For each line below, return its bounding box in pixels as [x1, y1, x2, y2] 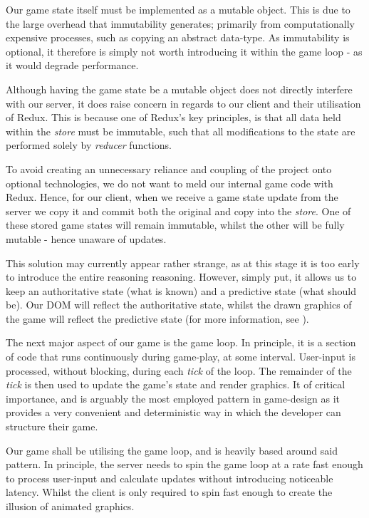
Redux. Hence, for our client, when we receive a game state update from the [6, 190, 338, 204]
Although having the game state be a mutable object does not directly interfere [6, 81, 353, 96]
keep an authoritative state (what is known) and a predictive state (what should [6, 283, 356, 298]
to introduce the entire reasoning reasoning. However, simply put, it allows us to [6, 269, 357, 284]
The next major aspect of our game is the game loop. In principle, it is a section [6, 335, 356, 350]
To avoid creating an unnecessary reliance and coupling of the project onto [6, 161, 332, 176]
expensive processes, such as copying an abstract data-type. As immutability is [6, 30, 350, 45]
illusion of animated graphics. [6, 499, 135, 513]
